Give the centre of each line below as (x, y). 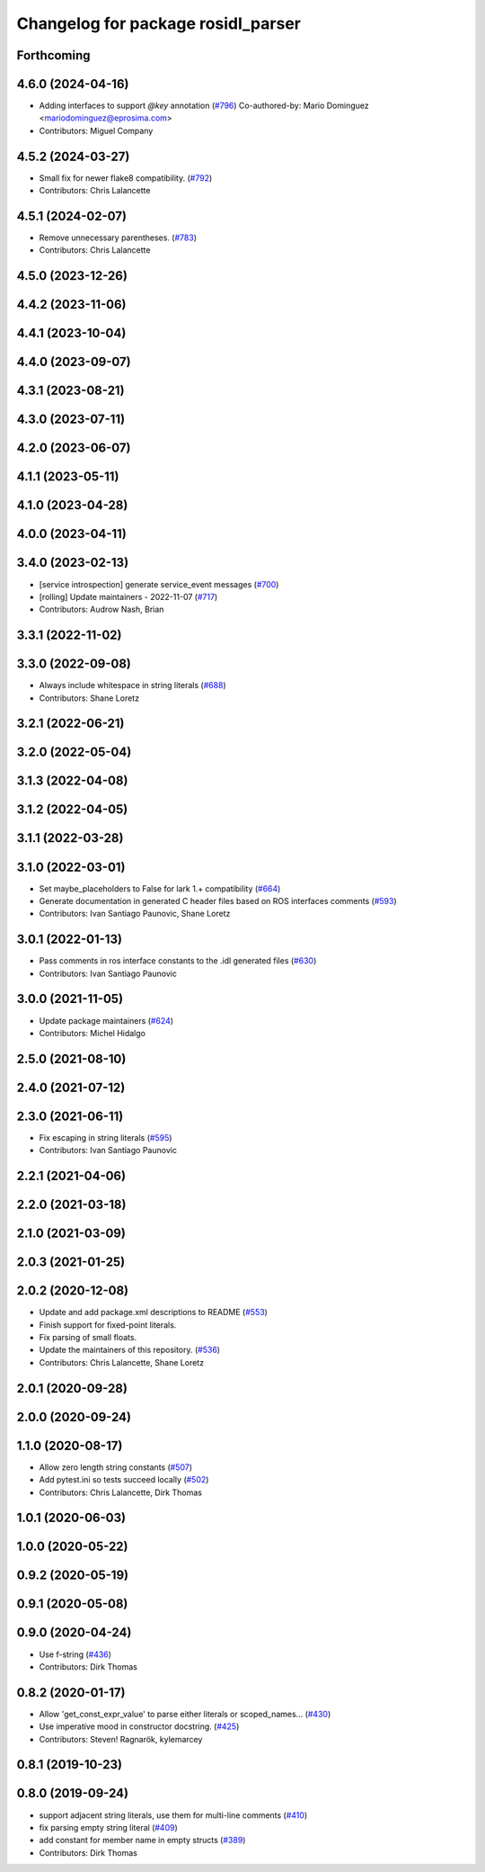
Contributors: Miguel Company (96, 130)
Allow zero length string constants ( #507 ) (116, 1467)
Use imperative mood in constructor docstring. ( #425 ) (139, 1726)
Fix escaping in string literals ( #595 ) (106, 1137)
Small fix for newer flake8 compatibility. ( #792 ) (126, 178)
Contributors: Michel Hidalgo (92, 1033)
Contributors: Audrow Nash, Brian (101, 609)
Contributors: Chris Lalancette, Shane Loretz (122, 1362)
